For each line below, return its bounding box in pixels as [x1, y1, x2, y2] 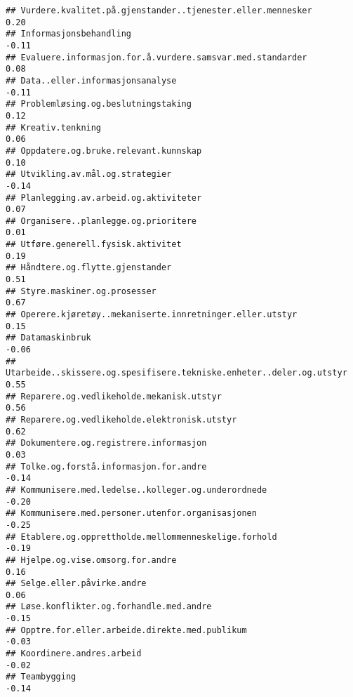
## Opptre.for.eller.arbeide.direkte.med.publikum [6, 625, 247, 635]
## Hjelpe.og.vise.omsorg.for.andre [6, 555, 177, 565]
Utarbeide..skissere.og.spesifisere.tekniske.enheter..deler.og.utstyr [6, 368, 347, 378]
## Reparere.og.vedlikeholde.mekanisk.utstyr [6, 391, 222, 401]
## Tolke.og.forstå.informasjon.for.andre [6, 461, 207, 472]
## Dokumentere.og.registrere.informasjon [6, 438, 207, 449]
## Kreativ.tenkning [6, 122, 102, 133]
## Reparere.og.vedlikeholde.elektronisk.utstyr [6, 414, 237, 425]
